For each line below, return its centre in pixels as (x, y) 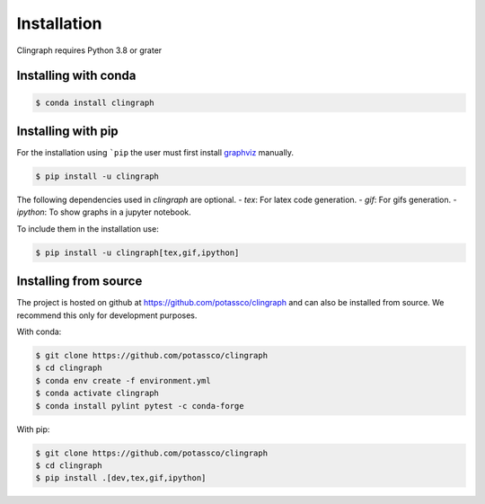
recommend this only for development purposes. (107, 315)
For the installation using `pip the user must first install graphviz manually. (155, 153)
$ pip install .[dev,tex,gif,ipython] (121, 478)
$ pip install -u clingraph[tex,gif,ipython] (137, 252)
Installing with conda (76, 76)
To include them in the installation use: (88, 228)
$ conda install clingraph (95, 102)
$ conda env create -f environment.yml (123, 380)
